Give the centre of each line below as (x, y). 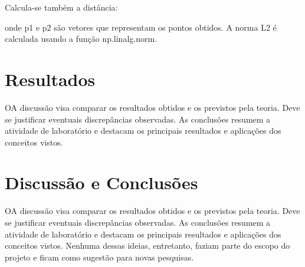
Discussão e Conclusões (101, 182)
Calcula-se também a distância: (61, 7)
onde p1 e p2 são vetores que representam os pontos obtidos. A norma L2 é (141, 27)
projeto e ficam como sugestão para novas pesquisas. (99, 257)
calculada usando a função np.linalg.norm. (81, 39)
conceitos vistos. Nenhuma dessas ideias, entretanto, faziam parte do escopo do (147, 245)
